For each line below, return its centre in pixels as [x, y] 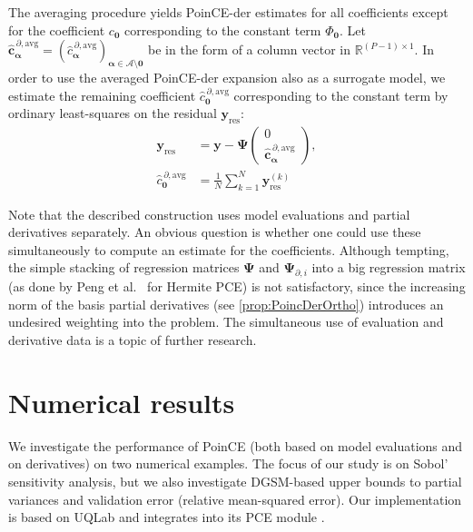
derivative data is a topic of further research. [133, 340]
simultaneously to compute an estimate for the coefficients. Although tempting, [229, 249]
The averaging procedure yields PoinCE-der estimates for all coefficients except [228, 12]
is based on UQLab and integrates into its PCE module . [167, 517]
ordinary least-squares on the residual [113, 113]
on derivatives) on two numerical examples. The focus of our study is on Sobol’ [228, 463]
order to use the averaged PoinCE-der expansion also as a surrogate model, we [227, 77]
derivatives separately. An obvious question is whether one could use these [215, 232]
